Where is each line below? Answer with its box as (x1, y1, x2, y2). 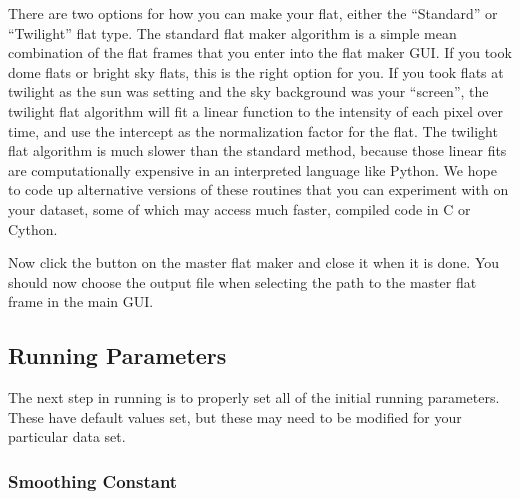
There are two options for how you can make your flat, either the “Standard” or (8, 3, 498, 23)
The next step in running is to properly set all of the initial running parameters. (8, 387, 500, 408)
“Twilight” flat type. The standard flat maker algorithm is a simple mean (8, 22, 457, 43)
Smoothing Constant (8, 468, 178, 493)
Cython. (8, 218, 58, 239)
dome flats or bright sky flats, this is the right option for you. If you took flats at (8, 61, 504, 82)
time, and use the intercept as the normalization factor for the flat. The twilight (8, 120, 498, 141)
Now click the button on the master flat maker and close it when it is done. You (8, 252, 500, 273)
